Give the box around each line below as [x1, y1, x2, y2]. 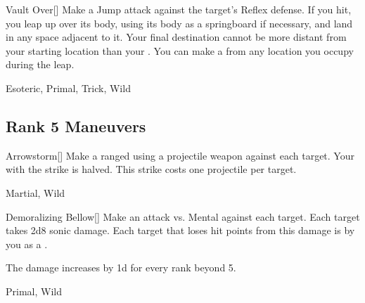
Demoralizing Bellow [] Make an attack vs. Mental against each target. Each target [6, 209, 360, 224]
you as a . [6, 236, 48, 251]
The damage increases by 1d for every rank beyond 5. [6, 260, 236, 275]
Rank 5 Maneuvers [6, 115, 146, 136]
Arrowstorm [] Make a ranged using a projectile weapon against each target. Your [6, 148, 354, 162]
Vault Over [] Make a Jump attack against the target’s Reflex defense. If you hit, [6, 2, 352, 16]
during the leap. [6, 57, 75, 72]
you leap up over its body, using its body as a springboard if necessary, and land [6, 15, 353, 30]
